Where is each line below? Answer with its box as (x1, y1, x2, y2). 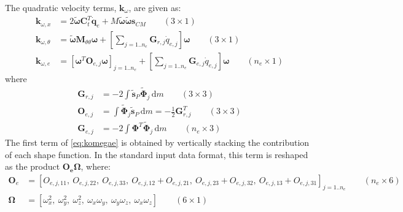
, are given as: (128, 1, 181, 13)
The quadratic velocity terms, (5, 1, 117, 13)
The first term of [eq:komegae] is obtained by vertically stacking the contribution (5, 135, 310, 148)
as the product (5, 160, 60, 173)
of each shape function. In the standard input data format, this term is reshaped (5, 148, 308, 161)
